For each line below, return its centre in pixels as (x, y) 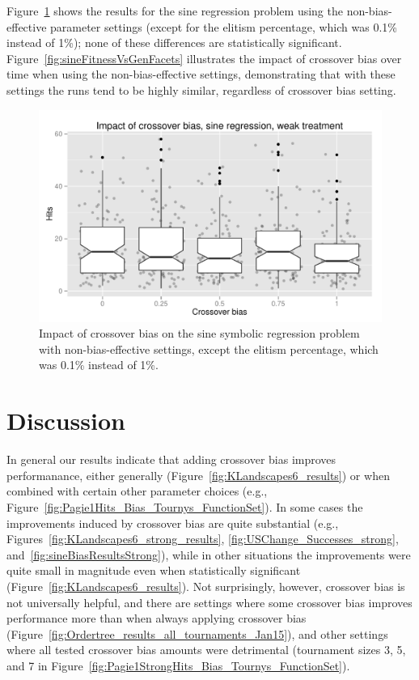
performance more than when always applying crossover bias (157, 618)
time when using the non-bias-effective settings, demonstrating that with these (201, 74)
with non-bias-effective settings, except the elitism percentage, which (209, 348)
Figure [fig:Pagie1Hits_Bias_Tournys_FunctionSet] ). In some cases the (185, 506)
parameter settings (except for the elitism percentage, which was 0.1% (224, 26)
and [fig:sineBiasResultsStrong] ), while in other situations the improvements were (209, 554)
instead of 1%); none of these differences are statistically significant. (174, 42)
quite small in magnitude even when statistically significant (154, 570)
